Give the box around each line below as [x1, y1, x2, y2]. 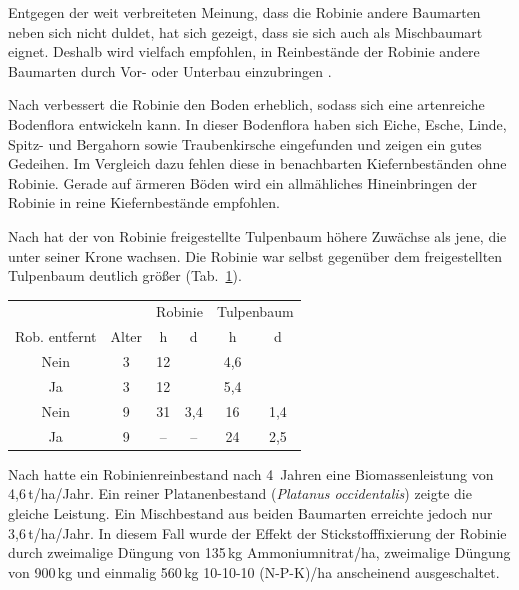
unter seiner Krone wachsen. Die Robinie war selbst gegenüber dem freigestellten [8, 245, 503, 266]
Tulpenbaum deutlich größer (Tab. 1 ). [8, 265, 242, 286]
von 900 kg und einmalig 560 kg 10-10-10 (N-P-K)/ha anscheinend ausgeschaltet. [8, 561, 500, 582]
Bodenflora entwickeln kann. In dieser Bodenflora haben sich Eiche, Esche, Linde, [8, 113, 507, 134]
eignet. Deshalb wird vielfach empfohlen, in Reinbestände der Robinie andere [8, 41, 480, 62]
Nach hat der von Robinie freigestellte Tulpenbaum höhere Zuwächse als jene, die [8, 225, 507, 246]
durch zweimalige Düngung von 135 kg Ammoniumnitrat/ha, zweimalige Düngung [8, 542, 511, 563]
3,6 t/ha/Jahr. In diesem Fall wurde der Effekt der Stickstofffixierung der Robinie [8, 522, 507, 543]
